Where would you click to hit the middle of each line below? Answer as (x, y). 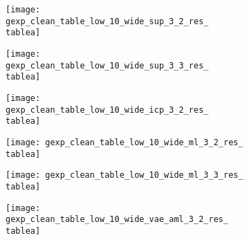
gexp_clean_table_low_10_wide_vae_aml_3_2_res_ (117, 220)
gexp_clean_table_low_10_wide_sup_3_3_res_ (107, 65)
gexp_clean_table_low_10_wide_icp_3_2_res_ (107, 110)
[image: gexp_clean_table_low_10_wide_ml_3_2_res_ (124, 142)
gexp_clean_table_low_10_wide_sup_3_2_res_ (107, 21)
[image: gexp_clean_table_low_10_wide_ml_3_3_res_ (124, 175)
